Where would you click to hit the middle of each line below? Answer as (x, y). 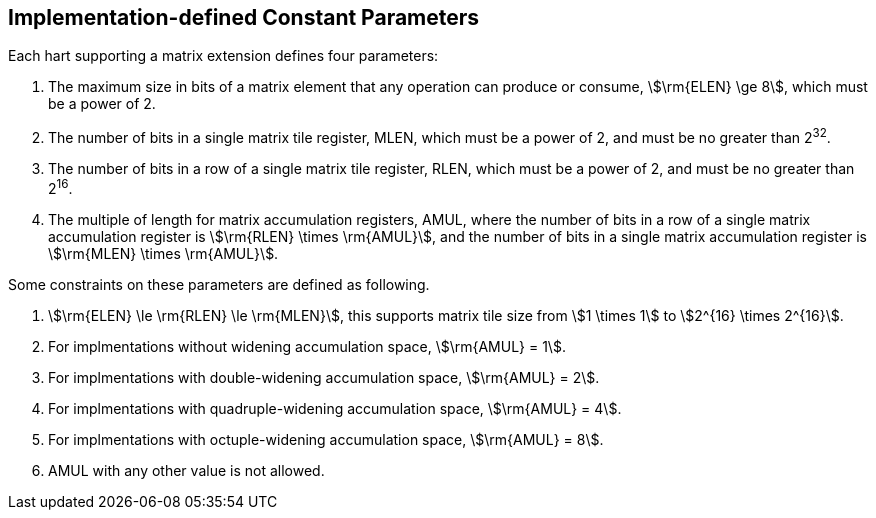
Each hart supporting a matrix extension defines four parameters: (223, 56)
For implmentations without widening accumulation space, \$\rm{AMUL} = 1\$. (307, 346)
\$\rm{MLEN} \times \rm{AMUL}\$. (163, 253)
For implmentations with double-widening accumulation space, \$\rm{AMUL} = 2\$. (324, 377)
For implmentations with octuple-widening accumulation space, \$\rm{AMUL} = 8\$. (326, 439)
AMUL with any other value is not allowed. (186, 470)
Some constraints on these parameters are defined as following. (219, 284)
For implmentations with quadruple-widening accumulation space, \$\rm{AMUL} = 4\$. (335, 408)
